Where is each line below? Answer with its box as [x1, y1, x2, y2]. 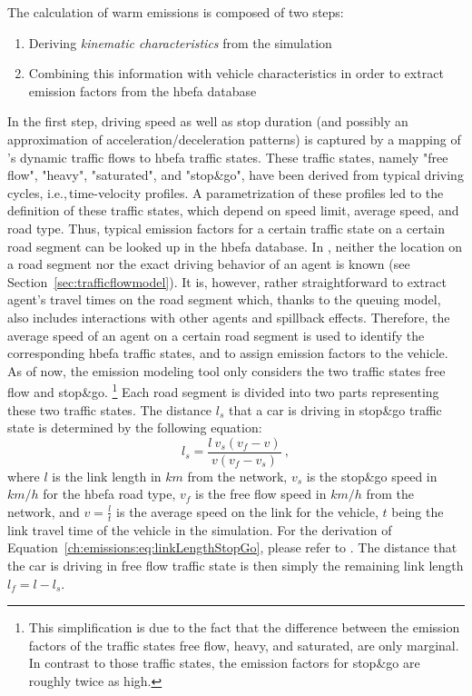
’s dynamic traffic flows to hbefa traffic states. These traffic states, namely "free [7, 147, 448, 166]
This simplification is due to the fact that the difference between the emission [28, 618, 460, 637]
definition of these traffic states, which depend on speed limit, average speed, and [7, 201, 459, 220]
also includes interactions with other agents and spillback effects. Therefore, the [7, 307, 450, 326]
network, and [7, 502, 80, 521]
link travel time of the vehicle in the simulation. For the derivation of [7, 520, 392, 539]
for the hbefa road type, [43, 484, 176, 503]
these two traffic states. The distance [7, 400, 212, 419]
